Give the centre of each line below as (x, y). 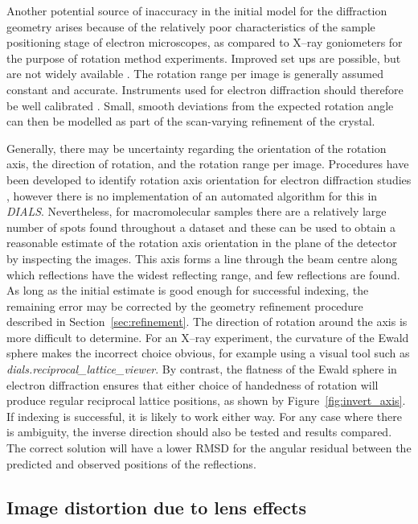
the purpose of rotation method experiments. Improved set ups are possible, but (204, 58)
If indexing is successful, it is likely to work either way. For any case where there (204, 416)
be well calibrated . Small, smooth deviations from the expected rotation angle (200, 105)
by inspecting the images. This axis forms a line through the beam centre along (202, 258)
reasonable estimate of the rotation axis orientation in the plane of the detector (202, 243)
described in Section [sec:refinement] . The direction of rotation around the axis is (207, 322)
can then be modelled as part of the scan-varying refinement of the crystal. (191, 121)
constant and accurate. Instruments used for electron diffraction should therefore (205, 89)
